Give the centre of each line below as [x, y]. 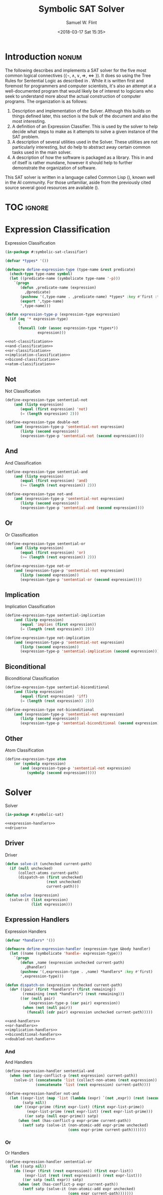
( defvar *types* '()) [27, 261]
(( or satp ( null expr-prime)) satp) [61, 1116]
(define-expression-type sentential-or [45, 544]
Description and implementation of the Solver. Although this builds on [81, 111]
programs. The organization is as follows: [46, 101]
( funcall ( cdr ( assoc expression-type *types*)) [68, 328]
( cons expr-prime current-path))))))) [107, 1130]
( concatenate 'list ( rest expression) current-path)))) [93, 1085]
